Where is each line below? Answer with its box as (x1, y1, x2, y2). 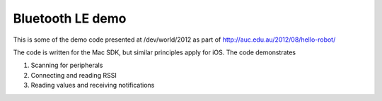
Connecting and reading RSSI (30, 71, 117, 79)
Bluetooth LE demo (13, 11, 127, 26)
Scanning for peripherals (30, 61, 103, 70)
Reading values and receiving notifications (30, 81, 155, 90)
